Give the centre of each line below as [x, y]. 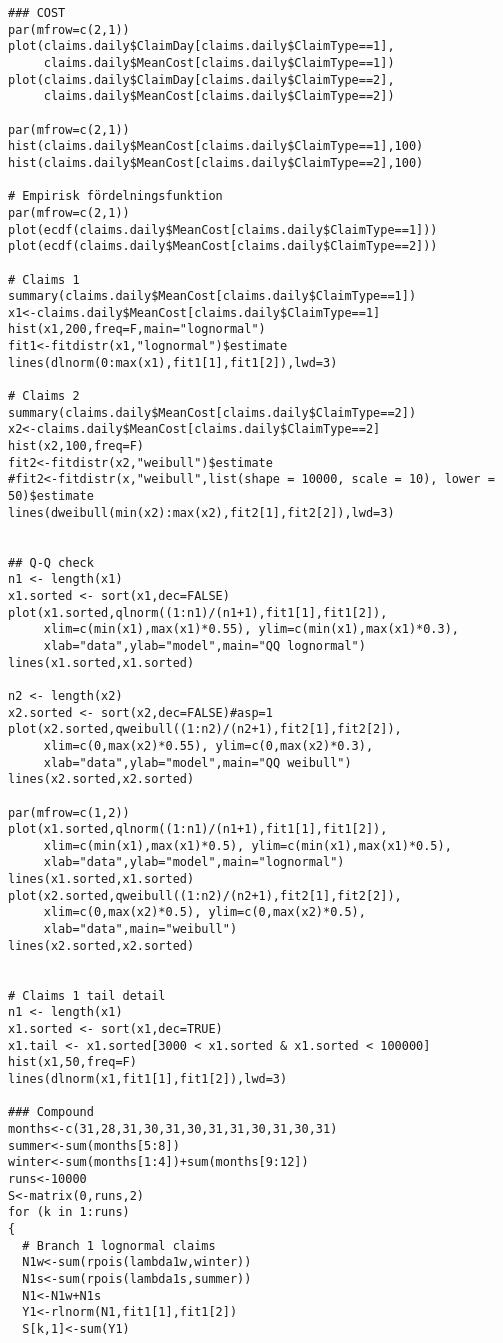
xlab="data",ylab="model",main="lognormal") [194, 862]
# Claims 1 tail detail [87, 995]
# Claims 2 [44, 396]
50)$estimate [51, 496]
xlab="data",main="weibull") [140, 929]
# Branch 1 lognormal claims [119, 1245]
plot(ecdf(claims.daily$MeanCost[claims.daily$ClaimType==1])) [223, 229]
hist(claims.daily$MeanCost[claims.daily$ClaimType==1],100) [216, 146]
